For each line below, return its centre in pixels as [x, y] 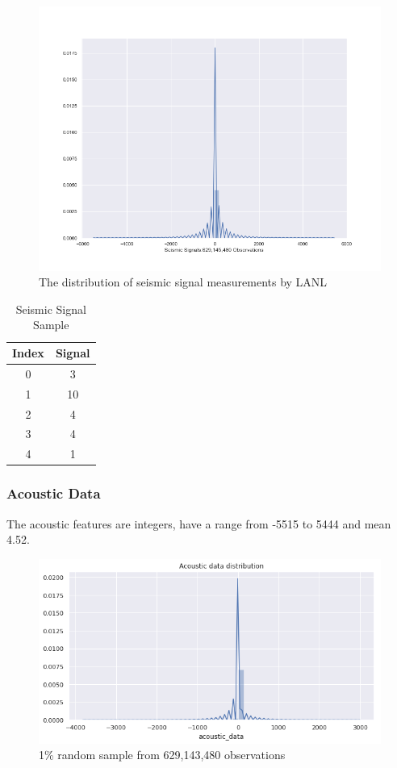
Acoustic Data [54, 493]
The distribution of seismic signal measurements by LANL [183, 282]
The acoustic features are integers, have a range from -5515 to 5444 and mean [199, 523]
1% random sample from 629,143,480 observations [162, 755]
